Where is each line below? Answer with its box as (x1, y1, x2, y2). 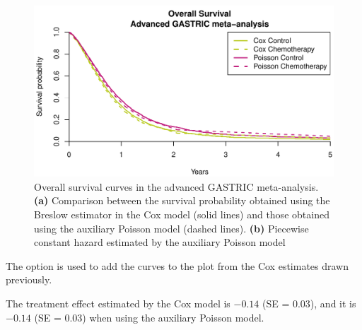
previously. (6, 272, 52, 287)
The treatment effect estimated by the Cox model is (6, 295, 230, 310)
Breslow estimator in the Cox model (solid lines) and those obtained (34, 207, 329, 221)
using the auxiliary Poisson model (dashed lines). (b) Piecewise (34, 220, 309, 235)
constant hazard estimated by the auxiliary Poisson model (34, 235, 286, 249)
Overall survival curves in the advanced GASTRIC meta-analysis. (34, 179, 319, 194)
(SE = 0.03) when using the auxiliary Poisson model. (34, 310, 264, 324)
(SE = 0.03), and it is (262, 295, 356, 310)
